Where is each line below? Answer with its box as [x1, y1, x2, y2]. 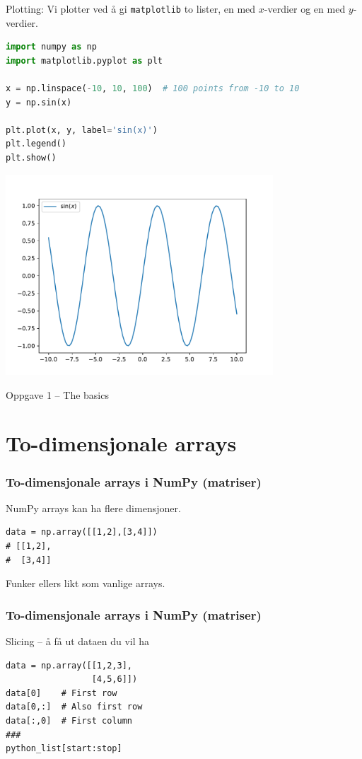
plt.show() [6, 153, 57, 163]
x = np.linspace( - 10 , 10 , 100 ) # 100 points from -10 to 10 [6, 83, 300, 94]
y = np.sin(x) [6, 97, 72, 108]
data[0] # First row [6, 688, 117, 698]
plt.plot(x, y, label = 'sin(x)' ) [6, 124, 158, 135]
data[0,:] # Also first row [6, 702, 143, 712]
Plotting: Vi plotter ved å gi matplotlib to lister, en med [6, 1, 256, 16]
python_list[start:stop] [6, 743, 122, 754]
